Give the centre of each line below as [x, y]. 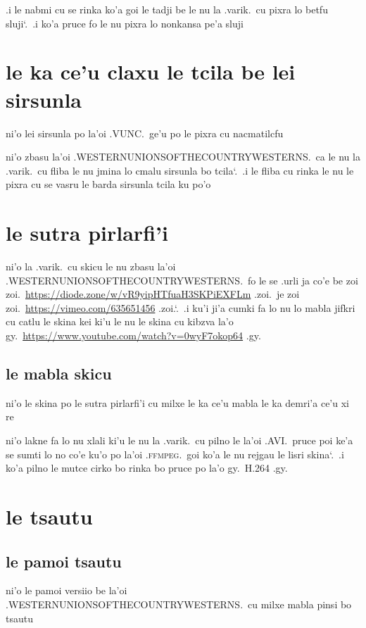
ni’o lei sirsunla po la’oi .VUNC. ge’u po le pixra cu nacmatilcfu [145, 133]
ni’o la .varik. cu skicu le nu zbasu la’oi [91, 266]
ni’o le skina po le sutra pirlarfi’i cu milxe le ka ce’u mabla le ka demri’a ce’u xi [177, 402]
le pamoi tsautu [64, 561]
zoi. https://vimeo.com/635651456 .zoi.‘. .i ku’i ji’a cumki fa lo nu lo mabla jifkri [181, 307]
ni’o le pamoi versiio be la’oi [67, 590]
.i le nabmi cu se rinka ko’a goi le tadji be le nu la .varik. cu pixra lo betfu [167, 9]
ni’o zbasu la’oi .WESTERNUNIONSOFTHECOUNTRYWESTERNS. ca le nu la [183, 157]
